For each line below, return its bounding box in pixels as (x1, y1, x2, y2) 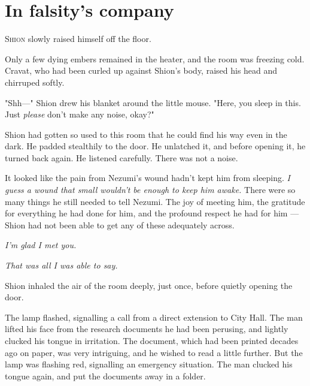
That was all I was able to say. (5, 259, 118, 272)
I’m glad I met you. (5, 239, 77, 251)
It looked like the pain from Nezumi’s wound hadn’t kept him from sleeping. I (5, 171, 290, 184)
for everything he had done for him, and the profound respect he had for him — (5, 207, 299, 219)
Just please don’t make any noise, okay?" (5, 108, 154, 120)
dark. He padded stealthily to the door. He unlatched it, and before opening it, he (5, 140, 306, 152)
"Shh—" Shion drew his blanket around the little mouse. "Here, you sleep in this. (5, 96, 301, 108)
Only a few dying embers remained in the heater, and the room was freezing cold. (5, 52, 305, 65)
